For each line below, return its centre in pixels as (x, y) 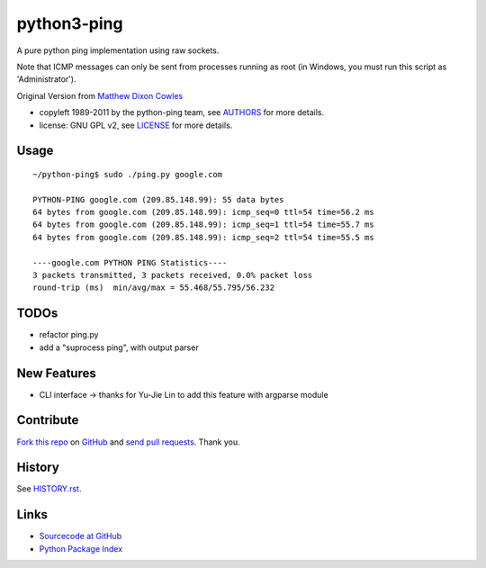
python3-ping (70, 23)
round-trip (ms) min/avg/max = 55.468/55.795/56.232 (153, 288)
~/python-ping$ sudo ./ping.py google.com (128, 174)
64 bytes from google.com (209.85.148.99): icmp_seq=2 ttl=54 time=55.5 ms (203, 237)
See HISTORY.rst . (49, 489)
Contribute (48, 420)
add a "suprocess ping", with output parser (119, 347)
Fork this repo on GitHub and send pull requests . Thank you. (128, 442)
